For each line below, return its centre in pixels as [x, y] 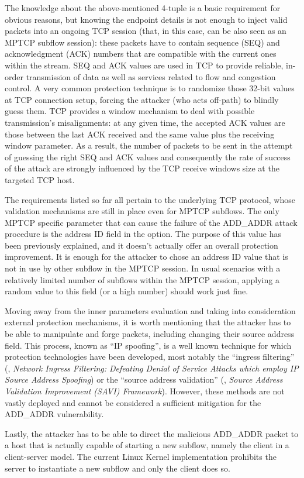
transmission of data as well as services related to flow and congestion [151, 76]
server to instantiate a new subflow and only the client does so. [118, 468]
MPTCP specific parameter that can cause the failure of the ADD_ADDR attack [151, 222]
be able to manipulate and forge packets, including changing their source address [150, 334]
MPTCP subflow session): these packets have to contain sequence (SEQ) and [142, 42]
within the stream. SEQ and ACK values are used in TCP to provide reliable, [144, 65]
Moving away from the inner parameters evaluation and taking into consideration [150, 310]
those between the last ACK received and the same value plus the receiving [140, 134]
